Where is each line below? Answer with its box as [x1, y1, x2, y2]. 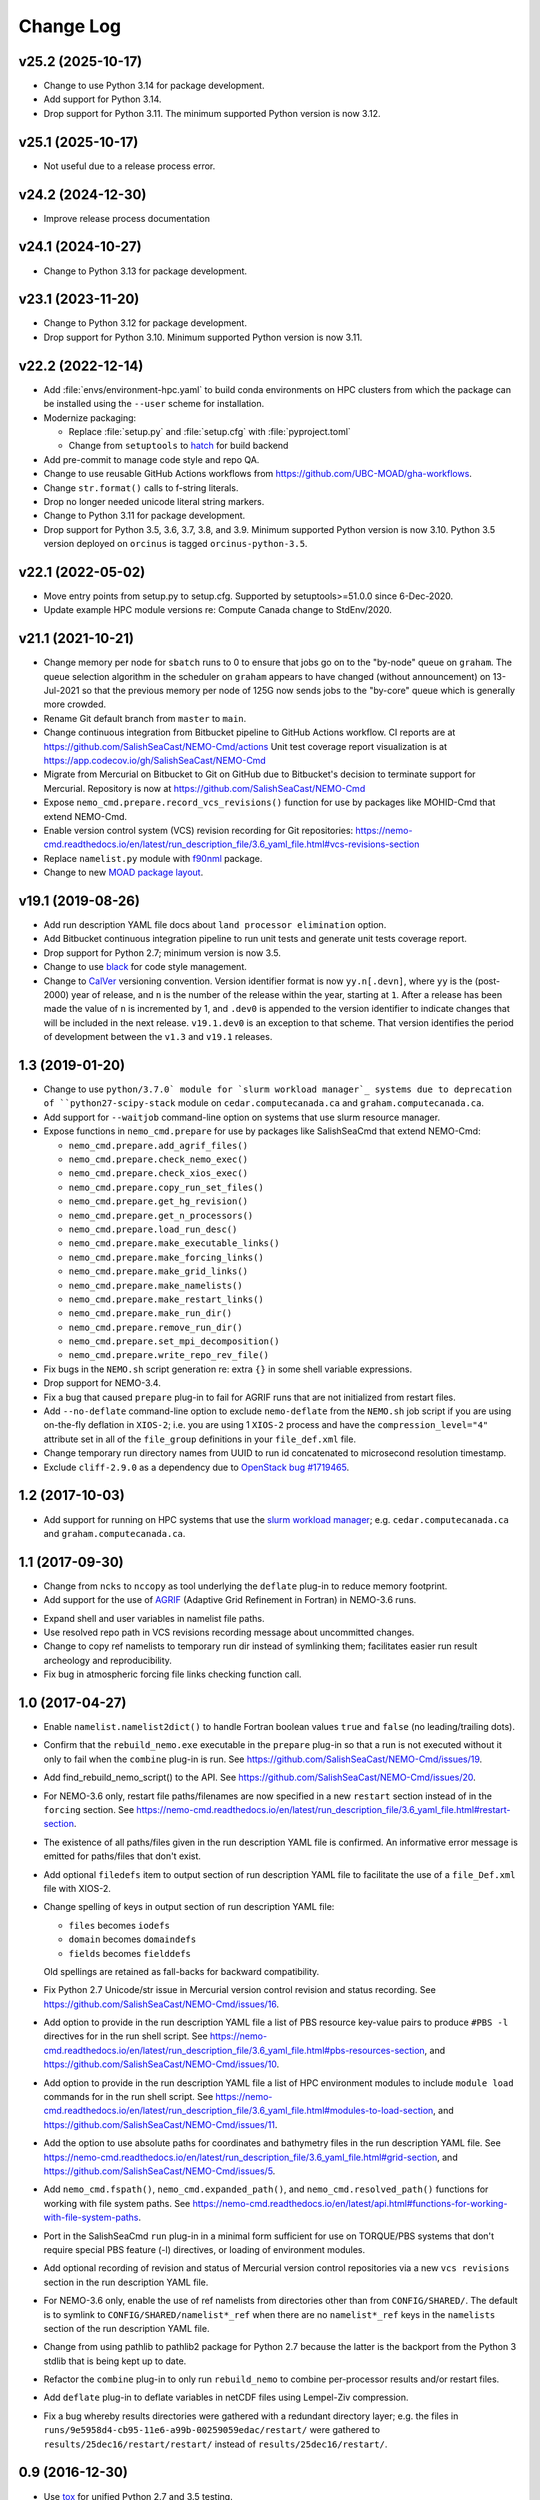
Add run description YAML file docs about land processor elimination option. [43, 919, 387, 931]
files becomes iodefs [68, 1919, 170, 1931]
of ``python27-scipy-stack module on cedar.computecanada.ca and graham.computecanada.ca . [43, 1097, 485, 1109]
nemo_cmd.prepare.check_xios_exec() [68, 1168, 249, 1179]
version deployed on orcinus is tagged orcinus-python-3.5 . [43, 538, 308, 550]
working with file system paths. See [43, 2197, 191, 2209]
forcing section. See [43, 1804, 135, 1816]
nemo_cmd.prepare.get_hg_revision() [68, 1196, 249, 1207]
